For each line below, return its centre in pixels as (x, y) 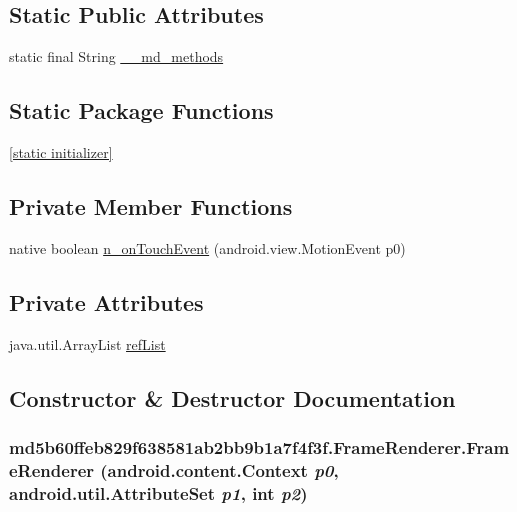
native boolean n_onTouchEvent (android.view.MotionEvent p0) (207, 247)
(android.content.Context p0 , (219, 469)
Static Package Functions (141, 110)
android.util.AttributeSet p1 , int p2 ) (158, 492)
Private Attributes (106, 301)
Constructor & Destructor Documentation (232, 397)
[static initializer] (61, 152)
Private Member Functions (151, 205)
